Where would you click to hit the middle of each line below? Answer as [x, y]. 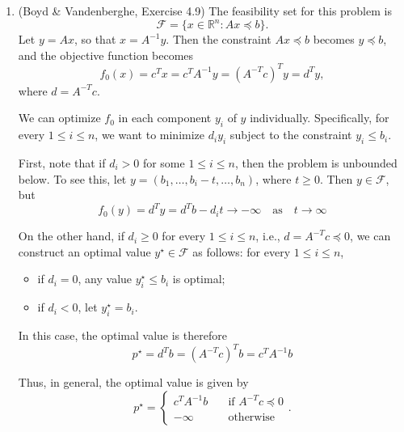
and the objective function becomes [106, 55]
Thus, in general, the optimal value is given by [133, 382]
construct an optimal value [84, 251]
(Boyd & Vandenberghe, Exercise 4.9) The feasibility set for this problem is [205, 11]
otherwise [252, 418]
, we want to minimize [150, 135]
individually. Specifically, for [320, 118]
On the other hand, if [71, 236]
